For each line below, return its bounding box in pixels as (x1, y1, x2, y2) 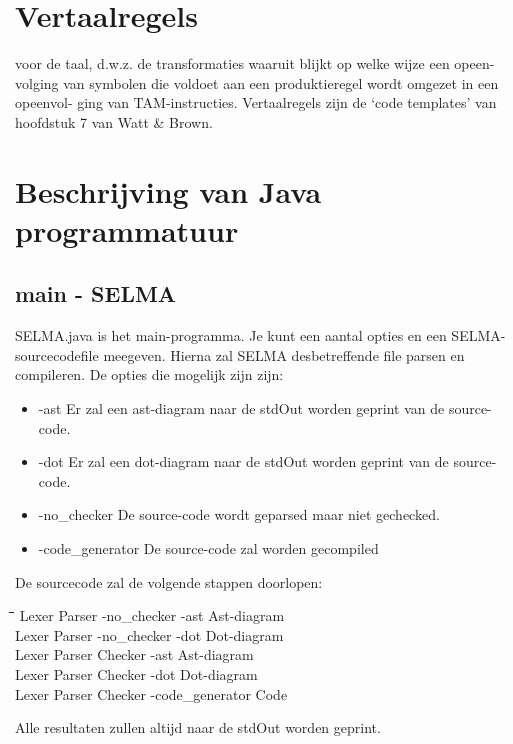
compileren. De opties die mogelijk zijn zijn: (15, 364, 284, 385)
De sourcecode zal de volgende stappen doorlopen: (15, 571, 323, 592)
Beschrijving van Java (15, 170, 322, 211)
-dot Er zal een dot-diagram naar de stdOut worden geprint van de (38, 451, 449, 472)
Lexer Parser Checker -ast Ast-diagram (15, 644, 254, 665)
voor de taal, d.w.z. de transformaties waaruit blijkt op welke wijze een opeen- (15, 53, 495, 74)
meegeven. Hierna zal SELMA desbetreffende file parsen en (103, 344, 465, 365)
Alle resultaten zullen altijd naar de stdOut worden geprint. (15, 717, 381, 738)
